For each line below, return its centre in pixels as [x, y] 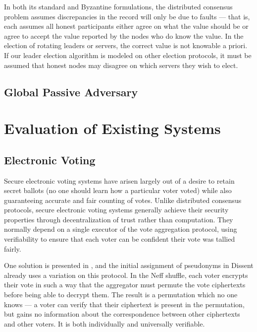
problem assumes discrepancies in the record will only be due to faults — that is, [127, 16]
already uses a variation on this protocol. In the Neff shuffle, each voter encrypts [126, 275]
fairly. [13, 248]
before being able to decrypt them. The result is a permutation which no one [121, 295]
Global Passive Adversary [71, 92]
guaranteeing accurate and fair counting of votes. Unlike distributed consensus [123, 200]
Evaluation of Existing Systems [112, 128]
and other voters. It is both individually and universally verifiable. [104, 323]
